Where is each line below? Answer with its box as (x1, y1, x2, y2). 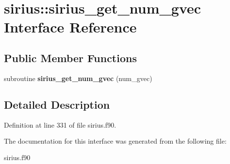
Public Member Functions (4, 50, 137, 65)
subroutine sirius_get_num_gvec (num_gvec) (4, 73, 152, 83)
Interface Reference (4, 17, 137, 37)
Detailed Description (4, 97, 110, 112)
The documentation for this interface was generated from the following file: (4, 136, 227, 146)
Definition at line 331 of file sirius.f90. (4, 119, 116, 130)
